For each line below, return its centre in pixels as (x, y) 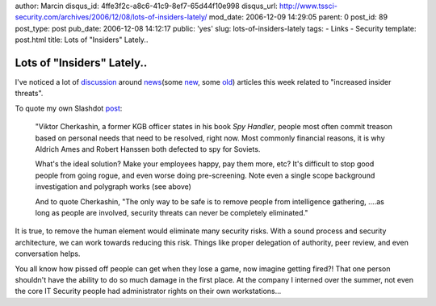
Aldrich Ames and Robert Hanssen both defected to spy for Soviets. (148, 149)
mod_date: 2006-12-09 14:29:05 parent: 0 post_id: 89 (298, 17)
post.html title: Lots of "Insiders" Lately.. (82, 40)
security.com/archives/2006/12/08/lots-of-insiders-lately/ (111, 17)
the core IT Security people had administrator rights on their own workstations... (148, 291)
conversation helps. (48, 254)
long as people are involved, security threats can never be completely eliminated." (172, 212)
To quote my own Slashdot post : (69, 108)
